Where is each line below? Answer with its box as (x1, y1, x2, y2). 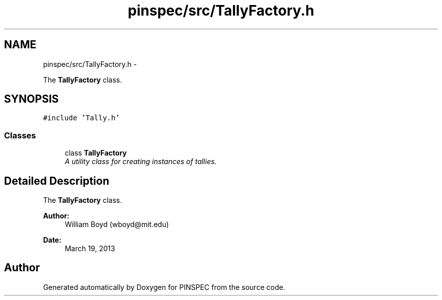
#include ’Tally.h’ (43, 114, 120, 122)
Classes (4, 130, 36, 140)
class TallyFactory (65, 148, 127, 158)
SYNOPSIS (4, 93, 59, 106)
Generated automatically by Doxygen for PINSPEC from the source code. (43, 282, 286, 291)
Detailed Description (4, 174, 109, 187)
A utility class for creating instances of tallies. (65, 157, 217, 166)
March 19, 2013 (65, 244, 115, 253)
